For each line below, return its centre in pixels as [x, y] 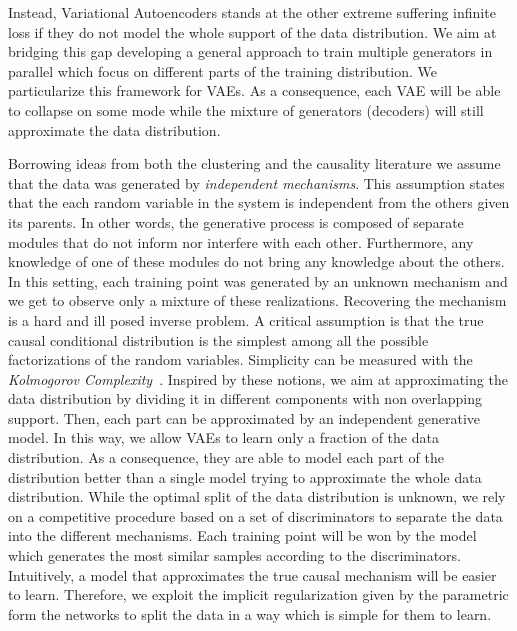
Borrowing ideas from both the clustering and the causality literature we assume [254, 163]
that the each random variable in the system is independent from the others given [259, 202]
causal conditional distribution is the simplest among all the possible [218, 339]
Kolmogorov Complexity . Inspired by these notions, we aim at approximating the [258, 378]
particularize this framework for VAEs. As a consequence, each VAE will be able [254, 90]
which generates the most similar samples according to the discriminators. [234, 555]
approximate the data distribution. [114, 129]
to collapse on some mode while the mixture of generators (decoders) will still [246, 109]
